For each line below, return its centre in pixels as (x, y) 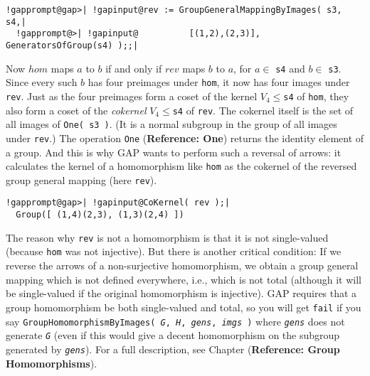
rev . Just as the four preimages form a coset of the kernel (132, 96)
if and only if (134, 68)
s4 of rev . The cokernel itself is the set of (263, 110)
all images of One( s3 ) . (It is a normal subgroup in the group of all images (171, 124)
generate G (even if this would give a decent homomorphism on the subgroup (173, 335)
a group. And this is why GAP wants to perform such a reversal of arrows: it (174, 152)
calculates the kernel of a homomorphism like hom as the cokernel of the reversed (181, 166)
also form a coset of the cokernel (76, 110)
